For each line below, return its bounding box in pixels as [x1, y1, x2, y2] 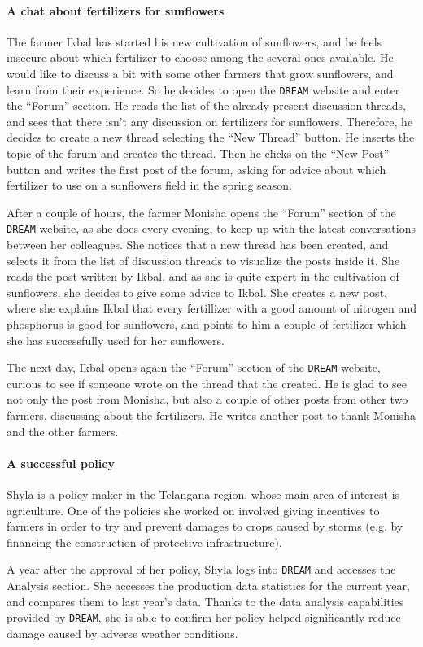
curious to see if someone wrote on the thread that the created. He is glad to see [7, 374, 408, 391]
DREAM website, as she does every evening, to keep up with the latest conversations [7, 220, 416, 237]
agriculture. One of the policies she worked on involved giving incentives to [7, 501, 380, 518]
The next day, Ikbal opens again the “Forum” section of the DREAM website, [7, 359, 381, 376]
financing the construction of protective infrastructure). [7, 533, 282, 550]
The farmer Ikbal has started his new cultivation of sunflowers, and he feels [7, 33, 382, 50]
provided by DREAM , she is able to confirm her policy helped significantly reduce [7, 609, 401, 626]
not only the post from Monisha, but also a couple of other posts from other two [7, 391, 408, 408]
